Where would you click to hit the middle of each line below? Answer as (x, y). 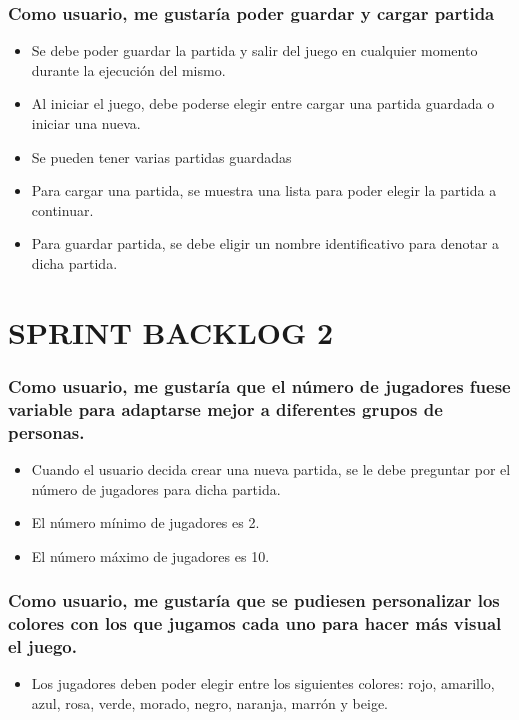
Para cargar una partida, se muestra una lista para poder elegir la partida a (264, 190)
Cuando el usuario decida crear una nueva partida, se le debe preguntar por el (271, 469)
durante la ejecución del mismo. (128, 69)
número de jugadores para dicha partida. (156, 488)
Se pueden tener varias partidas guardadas (161, 156)
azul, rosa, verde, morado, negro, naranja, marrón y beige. (210, 703)
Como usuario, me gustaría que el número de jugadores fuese (259, 385)
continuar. (62, 209)
